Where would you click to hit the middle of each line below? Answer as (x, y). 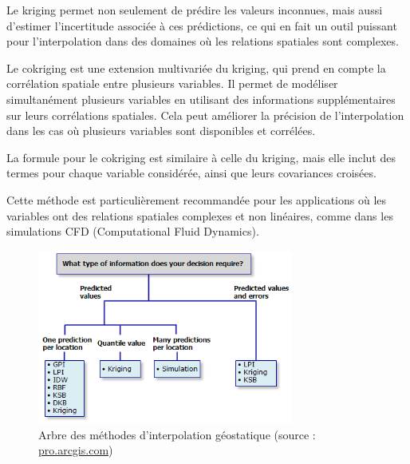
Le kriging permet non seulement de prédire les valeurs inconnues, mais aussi (195, 10)
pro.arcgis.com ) (76, 450)
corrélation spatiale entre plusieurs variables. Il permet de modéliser (172, 83)
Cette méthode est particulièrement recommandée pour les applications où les (197, 199)
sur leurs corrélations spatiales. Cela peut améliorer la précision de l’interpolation (205, 115)
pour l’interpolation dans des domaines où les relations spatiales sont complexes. (203, 41)
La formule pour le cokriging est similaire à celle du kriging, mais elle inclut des (201, 157)
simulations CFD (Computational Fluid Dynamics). (133, 231)
